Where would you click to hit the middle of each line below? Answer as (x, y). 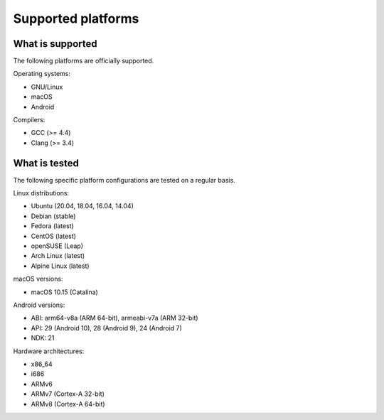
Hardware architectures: (49, 351)
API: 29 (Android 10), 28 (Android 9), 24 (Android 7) (107, 328)
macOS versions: (38, 279)
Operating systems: (42, 74)
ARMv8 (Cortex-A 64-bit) (68, 404)
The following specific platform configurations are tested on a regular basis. (124, 180)
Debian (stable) (53, 216)
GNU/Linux (47, 87)
